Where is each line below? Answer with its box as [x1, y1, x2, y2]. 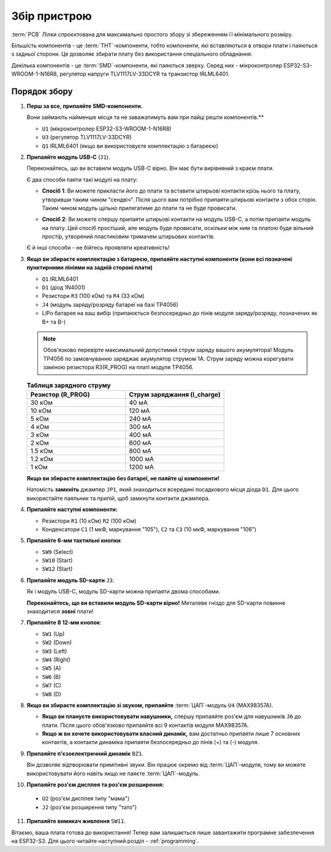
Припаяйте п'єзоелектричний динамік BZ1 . [26, 750, 144, 757]
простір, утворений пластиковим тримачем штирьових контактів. [42, 233, 215, 240]
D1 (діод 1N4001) [42, 284, 86, 291]
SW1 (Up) [42, 630, 65, 637]
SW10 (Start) [42, 557, 73, 564]
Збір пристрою [11, 9, 92, 23]
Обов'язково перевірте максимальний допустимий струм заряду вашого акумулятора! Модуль [43, 347, 294, 354]
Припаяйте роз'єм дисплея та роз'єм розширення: [26, 781, 164, 788]
